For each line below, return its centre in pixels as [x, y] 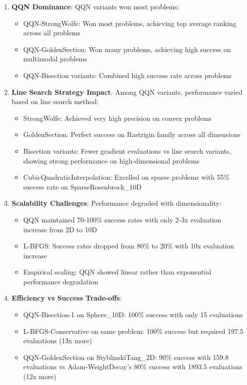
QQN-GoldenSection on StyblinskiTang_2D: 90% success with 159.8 [126, 357]
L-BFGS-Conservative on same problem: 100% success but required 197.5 [133, 331]
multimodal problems [55, 59]
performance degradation [61, 281]
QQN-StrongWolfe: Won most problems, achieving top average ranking [130, 23]
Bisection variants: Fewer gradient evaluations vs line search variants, [127, 151]
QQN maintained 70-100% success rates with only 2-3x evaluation [122, 219]
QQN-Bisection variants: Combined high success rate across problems [127, 75]
